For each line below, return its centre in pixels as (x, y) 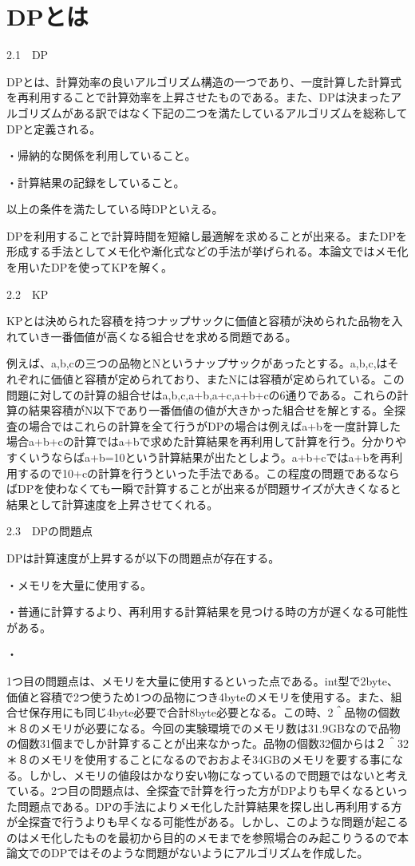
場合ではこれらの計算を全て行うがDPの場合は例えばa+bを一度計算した (214, 425)
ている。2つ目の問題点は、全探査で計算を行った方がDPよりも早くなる (190, 791)
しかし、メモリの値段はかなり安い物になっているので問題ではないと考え (218, 775)
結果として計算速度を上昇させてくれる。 (113, 504)
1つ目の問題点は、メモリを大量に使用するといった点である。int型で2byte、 (203, 680)
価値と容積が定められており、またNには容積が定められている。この (227, 379)
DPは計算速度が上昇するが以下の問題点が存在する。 (143, 557)
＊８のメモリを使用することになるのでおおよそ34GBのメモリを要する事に (199, 759)
